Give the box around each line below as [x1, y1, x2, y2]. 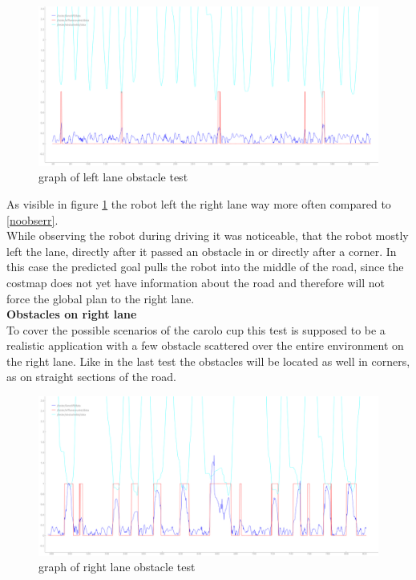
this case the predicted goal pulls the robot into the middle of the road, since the [6, 258, 404, 275]
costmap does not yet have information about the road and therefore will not [6, 274, 386, 290]
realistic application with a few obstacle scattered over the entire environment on [6, 337, 404, 354]
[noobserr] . [6, 211, 59, 228]
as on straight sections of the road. [6, 368, 176, 385]
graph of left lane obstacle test [38, 168, 188, 185]
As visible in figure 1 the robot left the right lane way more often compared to [6, 195, 391, 212]
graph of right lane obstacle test [38, 558, 196, 575]
